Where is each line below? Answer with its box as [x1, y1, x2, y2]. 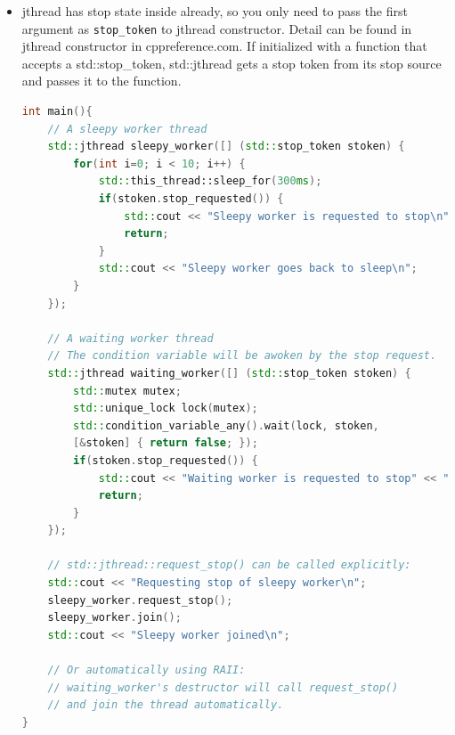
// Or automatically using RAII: [47, 664, 246, 677]
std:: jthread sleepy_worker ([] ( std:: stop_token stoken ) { [47, 140, 405, 153]
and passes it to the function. [21, 71, 182, 90]
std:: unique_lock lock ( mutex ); [73, 402, 258, 415]
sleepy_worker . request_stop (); [47, 593, 233, 607]
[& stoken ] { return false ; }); [73, 437, 258, 450]
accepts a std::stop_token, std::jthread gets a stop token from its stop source [21, 53, 442, 72]
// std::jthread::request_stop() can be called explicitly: [47, 559, 411, 572]
